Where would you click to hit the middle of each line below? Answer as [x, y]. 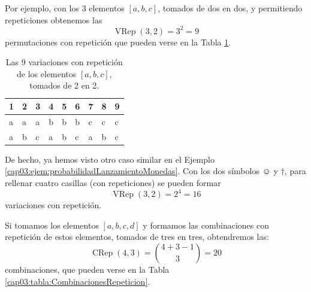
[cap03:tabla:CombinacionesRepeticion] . [78, 281]
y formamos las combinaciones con [206, 225]
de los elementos [47, 73]
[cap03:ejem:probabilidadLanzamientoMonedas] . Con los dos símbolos [132, 171]
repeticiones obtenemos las [54, 19]
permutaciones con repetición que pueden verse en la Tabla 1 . [118, 42]
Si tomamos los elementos [52, 225]
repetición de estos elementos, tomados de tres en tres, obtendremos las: [137, 237]
